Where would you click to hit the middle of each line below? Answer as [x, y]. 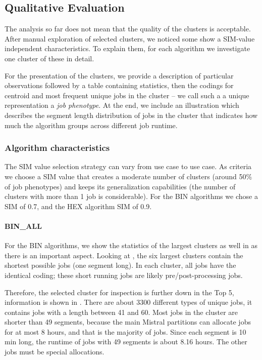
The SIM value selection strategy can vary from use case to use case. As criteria [128, 166]
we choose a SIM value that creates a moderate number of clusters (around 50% [128, 176]
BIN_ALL [23, 226]
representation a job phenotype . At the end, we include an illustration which [122, 105]
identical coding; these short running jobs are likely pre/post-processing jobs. [124, 275]
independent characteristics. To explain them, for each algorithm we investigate [127, 48]
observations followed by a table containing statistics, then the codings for [119, 85]
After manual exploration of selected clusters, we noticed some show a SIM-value [130, 38]
